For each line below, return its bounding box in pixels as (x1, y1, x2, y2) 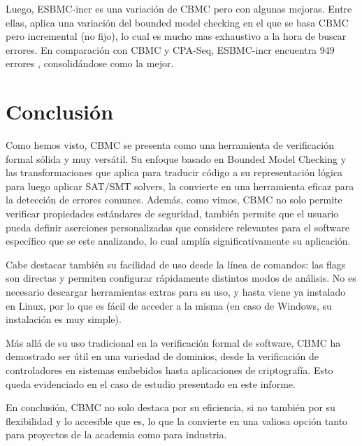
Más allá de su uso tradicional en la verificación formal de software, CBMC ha (6, 335, 341, 350)
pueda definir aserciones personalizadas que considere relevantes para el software (6, 220, 349, 234)
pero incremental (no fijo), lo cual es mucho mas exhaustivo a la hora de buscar (6, 29, 347, 43)
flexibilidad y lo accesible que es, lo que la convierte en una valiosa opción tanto (6, 413, 348, 428)
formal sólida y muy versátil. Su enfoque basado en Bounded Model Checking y (6, 151, 347, 166)
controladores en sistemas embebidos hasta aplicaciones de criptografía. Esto (6, 363, 333, 377)
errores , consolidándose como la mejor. (6, 56, 174, 71)
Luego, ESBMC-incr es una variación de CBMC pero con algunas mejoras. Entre (6, 1, 352, 15)
